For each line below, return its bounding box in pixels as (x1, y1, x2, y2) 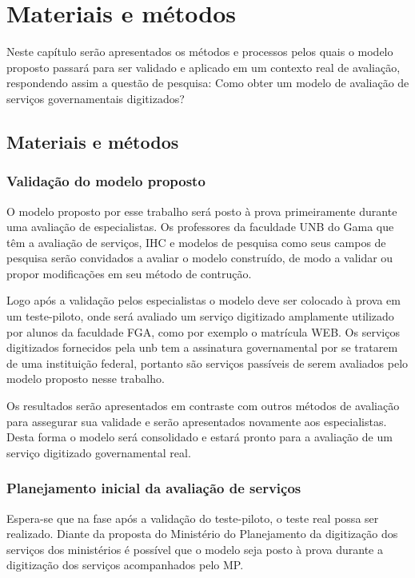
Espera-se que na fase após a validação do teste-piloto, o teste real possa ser (6, 509, 379, 526)
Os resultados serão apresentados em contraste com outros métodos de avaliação (6, 397, 400, 414)
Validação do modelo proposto (6, 171, 206, 191)
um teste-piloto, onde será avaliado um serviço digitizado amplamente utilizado (6, 308, 394, 325)
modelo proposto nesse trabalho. (6, 370, 165, 387)
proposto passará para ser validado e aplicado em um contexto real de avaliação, (6, 58, 401, 75)
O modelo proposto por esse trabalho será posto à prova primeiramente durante (6, 202, 397, 219)
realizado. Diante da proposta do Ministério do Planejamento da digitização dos (6, 525, 398, 542)
